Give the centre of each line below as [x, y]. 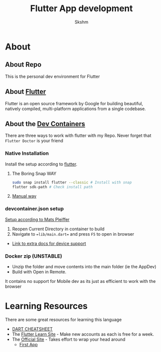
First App [28, 344]
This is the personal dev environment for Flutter [53, 76]
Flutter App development [81, 9]
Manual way [24, 196]
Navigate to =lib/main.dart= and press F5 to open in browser [73, 234]
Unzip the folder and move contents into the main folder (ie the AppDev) [84, 267]
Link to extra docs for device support [49, 243]
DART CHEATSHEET [32, 329]
